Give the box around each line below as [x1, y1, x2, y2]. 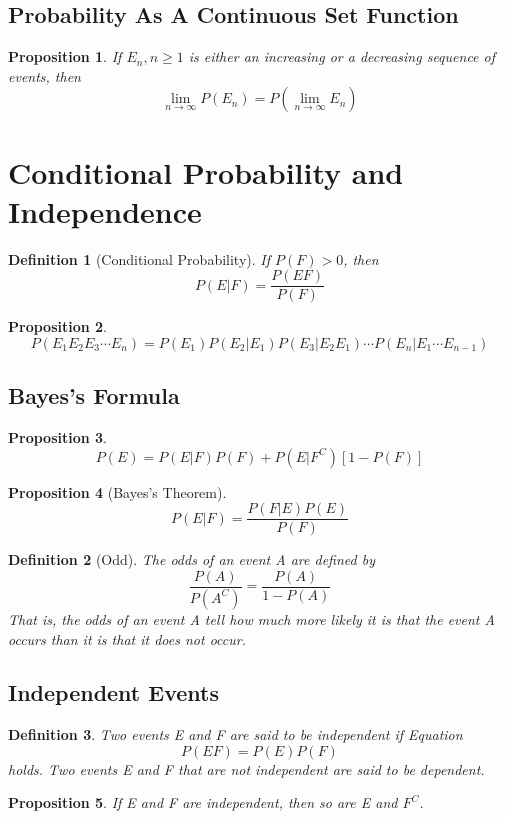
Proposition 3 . [8, 427, 107, 448]
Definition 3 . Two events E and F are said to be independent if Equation [8, 724, 463, 745]
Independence [8, 190, 202, 231]
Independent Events [8, 677, 219, 708]
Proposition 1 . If [8, 46, 122, 67]
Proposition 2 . [8, 316, 107, 337]
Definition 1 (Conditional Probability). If [8, 248, 270, 269]
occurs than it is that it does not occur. [8, 628, 246, 649]
